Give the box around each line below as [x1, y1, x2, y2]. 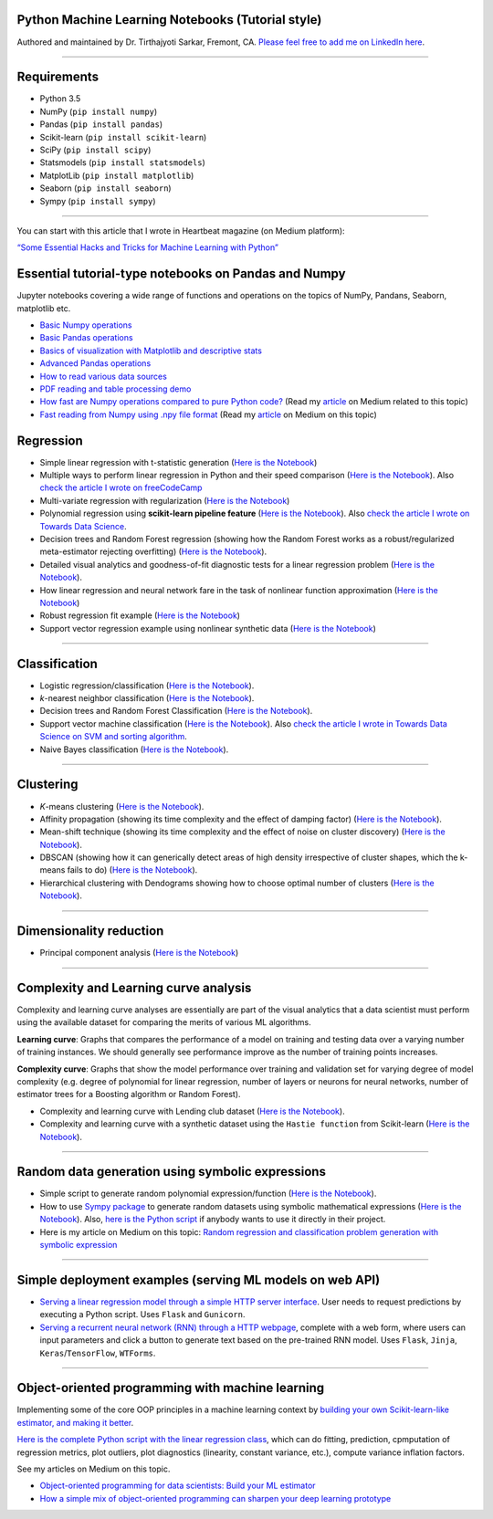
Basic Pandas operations [39, 332, 133, 343]
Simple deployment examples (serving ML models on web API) [16, 1272, 381, 1287]
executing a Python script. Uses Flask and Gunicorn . [39, 1309, 246, 1320]
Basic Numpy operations [39, 320, 132, 330]
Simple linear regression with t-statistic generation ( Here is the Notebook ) [39, 456, 318, 467]
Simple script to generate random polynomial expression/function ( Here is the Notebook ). [39, 1188, 377, 1199]
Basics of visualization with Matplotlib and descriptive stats [39, 345, 262, 356]
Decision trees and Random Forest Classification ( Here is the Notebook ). [39, 706, 313, 717]
